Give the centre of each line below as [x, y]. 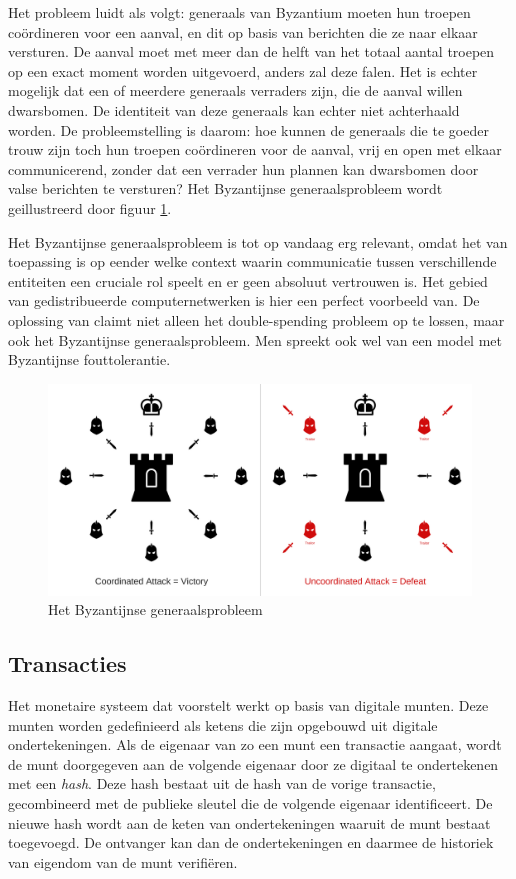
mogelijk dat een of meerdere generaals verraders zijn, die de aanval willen [235, 90]
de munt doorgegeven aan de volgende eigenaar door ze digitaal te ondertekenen [253, 763]
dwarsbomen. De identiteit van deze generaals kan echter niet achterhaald [234, 109]
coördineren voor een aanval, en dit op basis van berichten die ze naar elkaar [243, 31]
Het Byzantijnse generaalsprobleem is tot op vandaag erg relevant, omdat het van [258, 241]
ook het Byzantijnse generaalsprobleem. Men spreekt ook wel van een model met [255, 339]
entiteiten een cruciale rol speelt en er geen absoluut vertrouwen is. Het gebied [248, 280]
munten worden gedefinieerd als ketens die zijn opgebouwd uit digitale [223, 724]
